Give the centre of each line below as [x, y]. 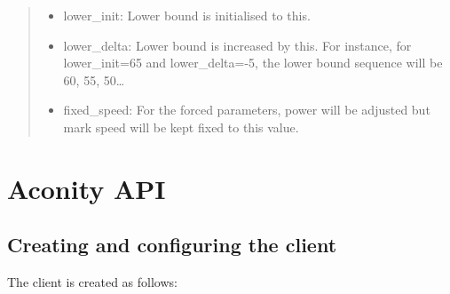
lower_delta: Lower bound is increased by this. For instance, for [237, 45]
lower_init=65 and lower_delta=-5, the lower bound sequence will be [253, 63]
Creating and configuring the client [172, 245]
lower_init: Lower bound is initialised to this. [187, 15]
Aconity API [87, 188]
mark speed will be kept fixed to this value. [181, 127]
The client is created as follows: [92, 282]
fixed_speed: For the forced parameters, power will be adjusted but [247, 110]
